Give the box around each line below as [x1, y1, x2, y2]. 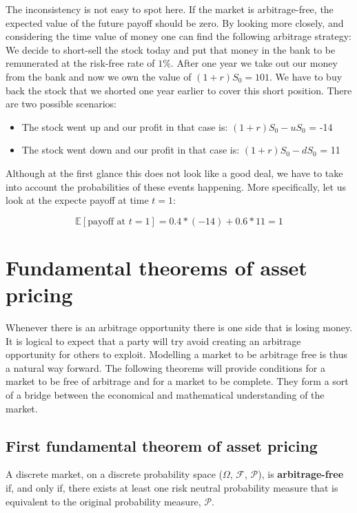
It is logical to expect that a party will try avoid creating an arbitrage [6, 333, 301, 348]
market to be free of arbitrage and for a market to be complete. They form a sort [6, 374, 349, 388]
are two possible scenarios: [6, 96, 116, 111]
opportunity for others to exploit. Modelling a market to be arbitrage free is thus [6, 347, 347, 362]
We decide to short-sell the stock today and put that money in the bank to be [6, 42, 336, 56]
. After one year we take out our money [170, 56, 338, 70]
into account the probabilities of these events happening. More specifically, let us [6, 179, 346, 193]
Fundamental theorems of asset [6, 253, 307, 281]
